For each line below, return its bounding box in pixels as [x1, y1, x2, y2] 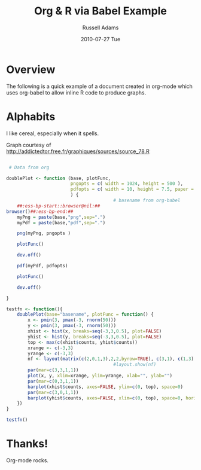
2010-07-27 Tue [80, 35, 121, 42]
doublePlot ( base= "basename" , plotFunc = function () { [17, 312, 154, 318]
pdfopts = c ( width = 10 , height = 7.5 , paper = [70, 187, 194, 193]
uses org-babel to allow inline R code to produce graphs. [6, 88, 147, 96]
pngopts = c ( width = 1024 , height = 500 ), [70, 181, 184, 187]
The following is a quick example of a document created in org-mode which [6, 83, 193, 90]
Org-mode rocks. [6, 456, 49, 464]
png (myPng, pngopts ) [17, 230, 71, 237]
